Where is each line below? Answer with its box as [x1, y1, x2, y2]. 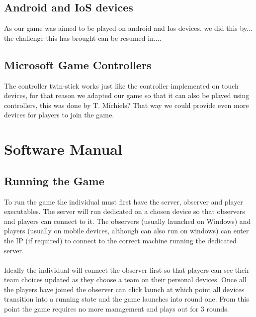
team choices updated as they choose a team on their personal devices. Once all [4, 274, 247, 285]
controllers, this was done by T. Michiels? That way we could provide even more [4, 100, 249, 110]
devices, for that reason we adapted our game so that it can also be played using [4, 90, 250, 101]
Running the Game [4, 173, 104, 188]
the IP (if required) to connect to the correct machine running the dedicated [4, 235, 237, 245]
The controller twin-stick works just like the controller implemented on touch [4, 80, 239, 91]
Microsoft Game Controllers [4, 57, 152, 72]
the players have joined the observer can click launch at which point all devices [4, 284, 245, 294]
